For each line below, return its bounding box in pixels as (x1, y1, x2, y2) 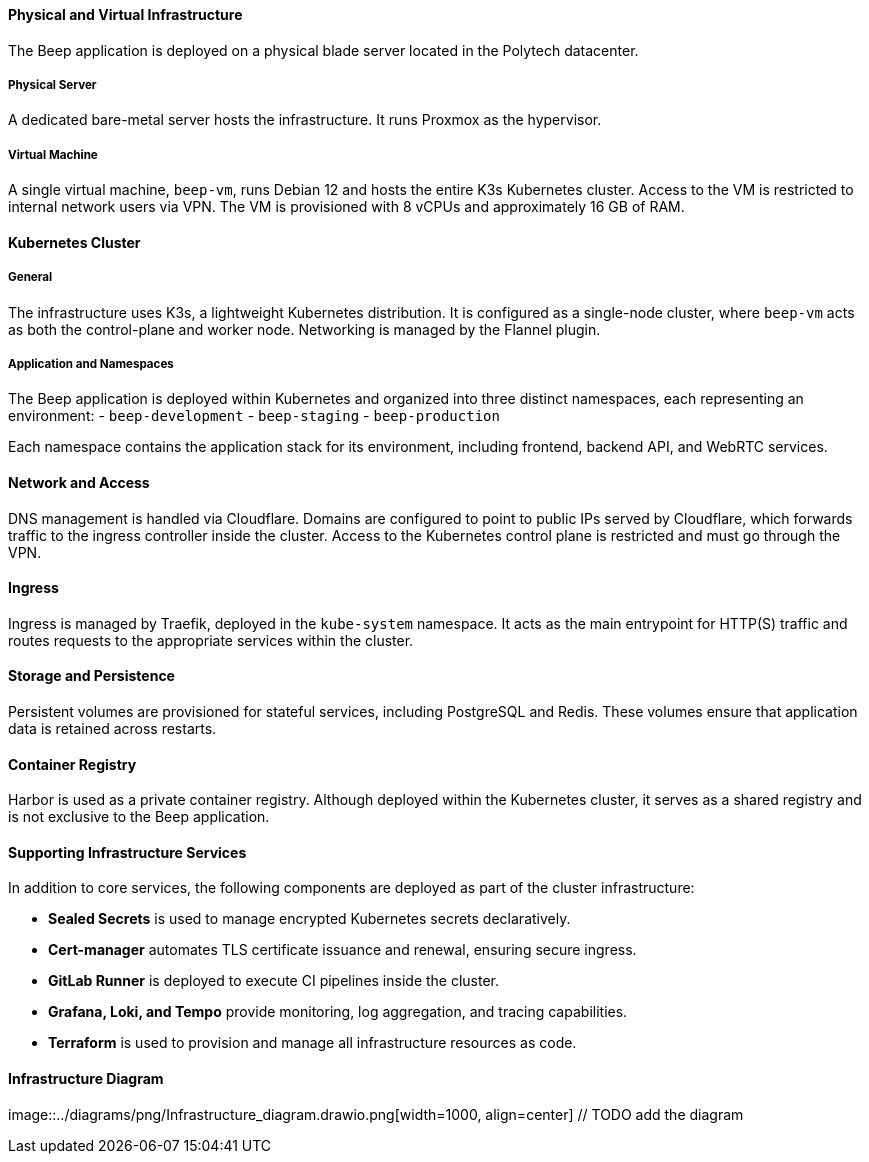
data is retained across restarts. (8, 720, 217, 737)
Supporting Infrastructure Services (8, 843, 247, 861)
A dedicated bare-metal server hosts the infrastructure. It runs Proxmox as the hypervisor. (8, 111, 602, 129)
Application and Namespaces (8, 356, 174, 371)
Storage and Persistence (8, 667, 175, 685)
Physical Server (8, 78, 97, 92)
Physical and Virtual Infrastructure (8, 6, 243, 23)
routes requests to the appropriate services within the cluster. (8, 631, 414, 649)
